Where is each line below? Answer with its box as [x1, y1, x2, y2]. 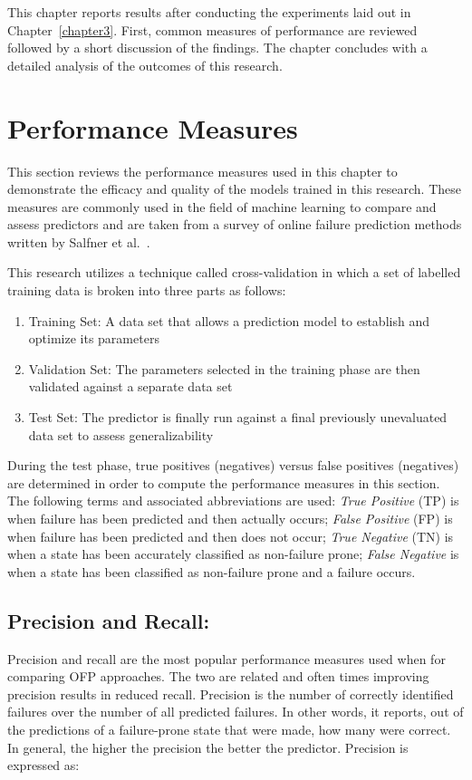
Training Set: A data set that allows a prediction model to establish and [28, 311, 429, 330]
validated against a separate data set [28, 377, 233, 396]
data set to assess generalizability [28, 425, 214, 444]
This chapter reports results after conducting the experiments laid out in [7, 3, 411, 21]
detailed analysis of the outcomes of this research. [7, 55, 283, 74]
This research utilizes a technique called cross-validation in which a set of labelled [7, 263, 461, 282]
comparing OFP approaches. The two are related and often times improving [7, 667, 429, 686]
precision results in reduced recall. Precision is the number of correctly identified [7, 684, 454, 703]
